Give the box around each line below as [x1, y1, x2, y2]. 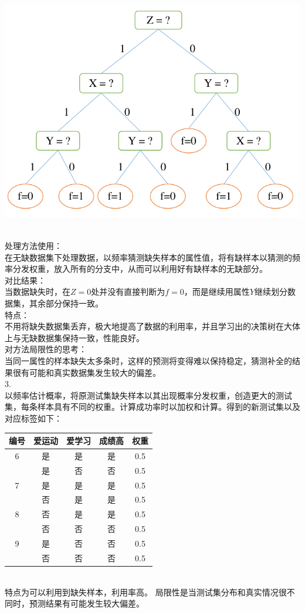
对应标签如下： [5, 412, 62, 424]
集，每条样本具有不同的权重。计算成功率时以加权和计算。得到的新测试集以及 [5, 400, 300, 413]
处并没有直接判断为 [91, 285, 165, 298]
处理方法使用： [5, 240, 62, 252]
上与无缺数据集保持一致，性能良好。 [5, 331, 144, 343]
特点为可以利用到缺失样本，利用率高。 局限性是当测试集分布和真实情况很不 [5, 585, 295, 598]
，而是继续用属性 [184, 285, 250, 298]
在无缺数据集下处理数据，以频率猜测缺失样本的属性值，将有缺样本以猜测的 [5, 251, 292, 263]
